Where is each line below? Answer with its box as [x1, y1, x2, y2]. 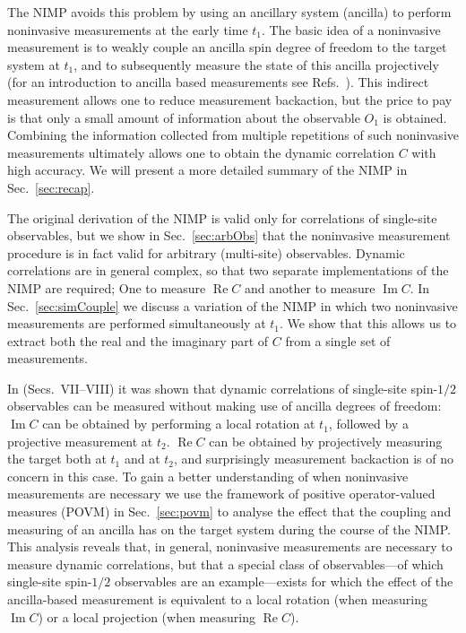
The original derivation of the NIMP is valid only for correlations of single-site [7, 208, 437, 227]
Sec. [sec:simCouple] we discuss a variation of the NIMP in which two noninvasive [7, 296, 458, 315]
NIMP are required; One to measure [7, 278, 206, 297]
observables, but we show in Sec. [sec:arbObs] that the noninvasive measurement [7, 226, 451, 245]
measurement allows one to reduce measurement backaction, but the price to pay [7, 90, 453, 108]
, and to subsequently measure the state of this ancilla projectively [73, 55, 439, 74]
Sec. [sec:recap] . [7, 178, 95, 196]
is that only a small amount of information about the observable [7, 108, 360, 126]
